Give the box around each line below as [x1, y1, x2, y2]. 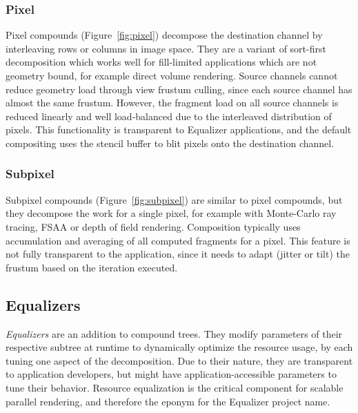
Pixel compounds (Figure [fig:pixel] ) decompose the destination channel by [6, 28, 323, 42]
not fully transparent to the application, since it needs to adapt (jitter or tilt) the [6, 247, 350, 261]
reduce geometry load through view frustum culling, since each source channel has [6, 81, 352, 96]
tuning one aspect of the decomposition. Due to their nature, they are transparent [6, 353, 353, 367]
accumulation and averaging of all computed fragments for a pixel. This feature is [6, 233, 350, 247]
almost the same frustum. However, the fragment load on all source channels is [6, 95, 339, 110]
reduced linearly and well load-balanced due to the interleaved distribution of [6, 108, 332, 123]
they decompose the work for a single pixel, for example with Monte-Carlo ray [6, 206, 337, 220]
